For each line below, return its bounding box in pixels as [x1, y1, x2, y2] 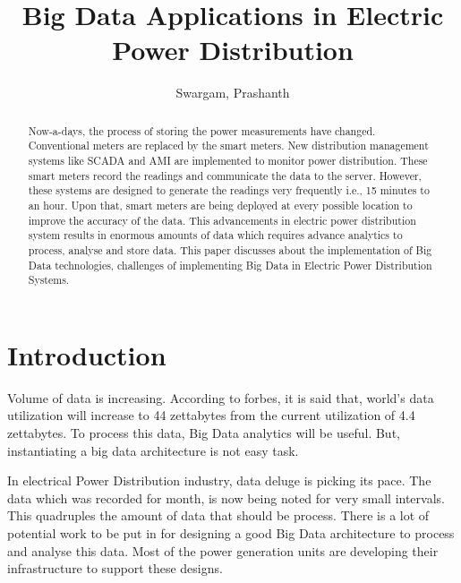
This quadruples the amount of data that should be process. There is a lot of [7, 506, 430, 525]
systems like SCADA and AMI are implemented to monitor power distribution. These [28, 153, 428, 168]
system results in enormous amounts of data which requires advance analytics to [28, 227, 403, 243]
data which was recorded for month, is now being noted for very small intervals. [7, 488, 445, 507]
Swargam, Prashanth [175, 83, 290, 102]
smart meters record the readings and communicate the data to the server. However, [28, 167, 422, 183]
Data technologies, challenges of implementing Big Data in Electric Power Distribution [28, 257, 432, 272]
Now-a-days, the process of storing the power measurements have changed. [28, 123, 376, 138]
